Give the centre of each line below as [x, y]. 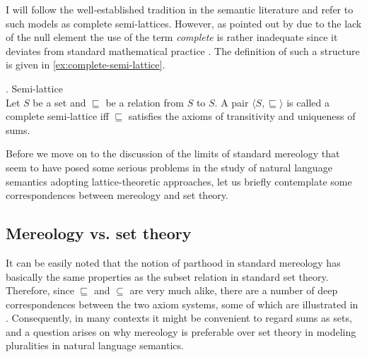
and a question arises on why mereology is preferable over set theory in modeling [181, 331]
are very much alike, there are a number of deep [234, 290]
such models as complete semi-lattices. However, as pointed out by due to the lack [184, 23]
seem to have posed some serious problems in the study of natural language [169, 167]
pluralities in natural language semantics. [95, 345]
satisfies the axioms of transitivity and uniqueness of [242, 116]
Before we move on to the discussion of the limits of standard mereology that [173, 153]
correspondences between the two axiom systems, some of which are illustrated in [182, 304]
